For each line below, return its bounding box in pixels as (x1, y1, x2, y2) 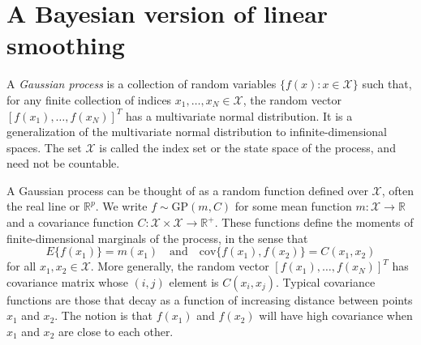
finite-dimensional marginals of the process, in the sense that (6, 229, 308, 246)
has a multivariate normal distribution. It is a (126, 107, 353, 124)
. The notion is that (54, 307, 153, 324)
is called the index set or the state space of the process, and (99, 138, 396, 155)
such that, (362, 75, 412, 92)
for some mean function (234, 198, 352, 215)
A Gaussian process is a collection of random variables (6, 75, 277, 92)
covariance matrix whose (6, 273, 128, 290)
